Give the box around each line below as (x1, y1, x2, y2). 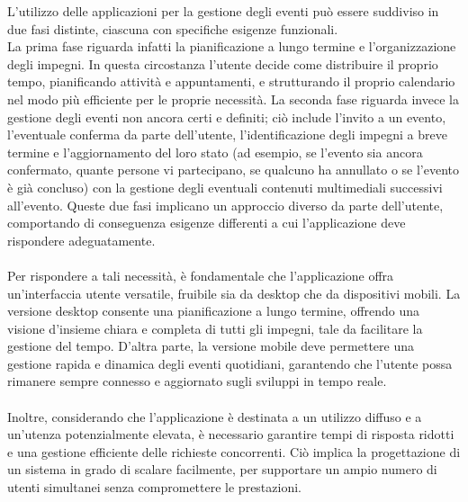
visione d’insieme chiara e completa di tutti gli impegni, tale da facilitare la (7, 318, 423, 337)
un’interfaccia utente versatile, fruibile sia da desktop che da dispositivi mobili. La (7, 283, 461, 302)
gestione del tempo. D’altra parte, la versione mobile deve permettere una (7, 336, 415, 355)
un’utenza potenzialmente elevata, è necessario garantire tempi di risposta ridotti (7, 425, 454, 444)
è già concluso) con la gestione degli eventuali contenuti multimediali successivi (7, 177, 443, 196)
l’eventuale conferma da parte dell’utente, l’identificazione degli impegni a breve (7, 125, 447, 144)
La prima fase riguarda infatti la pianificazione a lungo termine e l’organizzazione (7, 37, 456, 56)
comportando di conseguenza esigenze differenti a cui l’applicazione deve (7, 213, 406, 232)
